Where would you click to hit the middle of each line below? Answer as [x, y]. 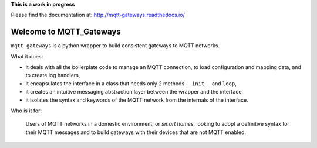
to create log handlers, [53, 75]
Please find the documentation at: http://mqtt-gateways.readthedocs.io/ [98, 15]
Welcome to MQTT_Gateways [66, 32]
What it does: [27, 56]
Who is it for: [26, 111]
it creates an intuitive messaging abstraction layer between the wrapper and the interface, [134, 92]
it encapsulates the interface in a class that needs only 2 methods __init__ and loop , [131, 83]
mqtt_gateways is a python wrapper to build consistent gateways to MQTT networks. [115, 46]
